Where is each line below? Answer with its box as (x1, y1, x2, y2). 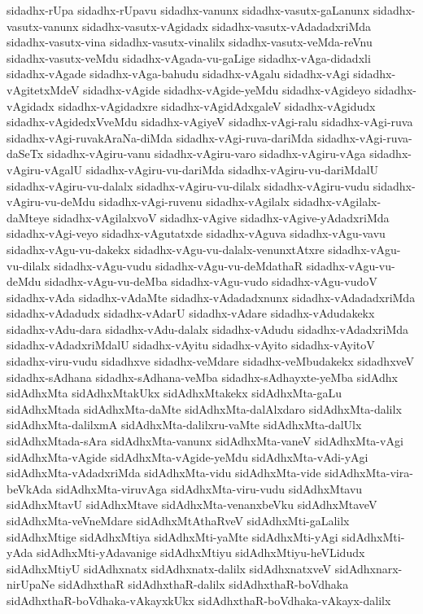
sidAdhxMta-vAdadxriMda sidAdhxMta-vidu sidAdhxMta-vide (7, 464, 321, 481)
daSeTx (7, 145, 44, 162)
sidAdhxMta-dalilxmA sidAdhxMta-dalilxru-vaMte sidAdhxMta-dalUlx (7, 416, 362, 433)
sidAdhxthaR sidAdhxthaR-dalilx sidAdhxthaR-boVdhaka (58, 576, 349, 593)
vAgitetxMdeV (7, 81, 80, 98)
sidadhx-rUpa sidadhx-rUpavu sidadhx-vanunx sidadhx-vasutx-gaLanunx (7, 2, 370, 18)
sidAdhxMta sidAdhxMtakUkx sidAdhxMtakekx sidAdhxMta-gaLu (7, 384, 342, 401)
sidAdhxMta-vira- (325, 464, 413, 481)
